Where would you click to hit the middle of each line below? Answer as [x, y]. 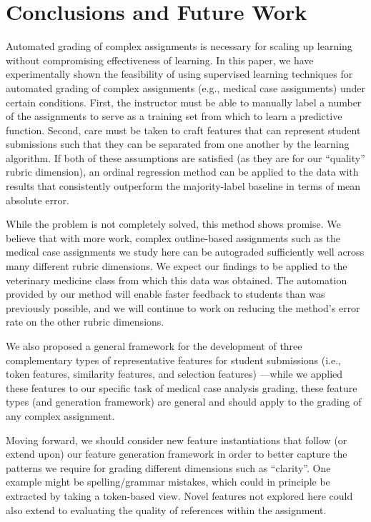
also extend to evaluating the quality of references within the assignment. [166, 510]
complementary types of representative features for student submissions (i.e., [174, 360]
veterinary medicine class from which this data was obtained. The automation [177, 280]
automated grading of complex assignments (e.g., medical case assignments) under [186, 87]
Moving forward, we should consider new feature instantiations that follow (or [177, 440]
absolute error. [38, 200]
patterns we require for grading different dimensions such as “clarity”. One [168, 467]
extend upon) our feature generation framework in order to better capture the [177, 454]
